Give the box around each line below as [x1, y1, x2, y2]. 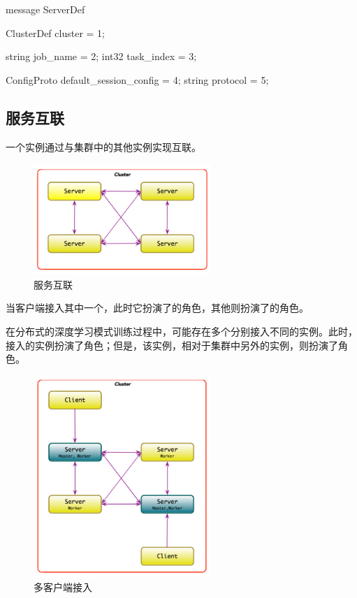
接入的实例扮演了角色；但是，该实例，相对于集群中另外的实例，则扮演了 [6, 337, 338, 352]
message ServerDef [6, 2, 85, 16]
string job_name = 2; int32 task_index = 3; [6, 49, 197, 64]
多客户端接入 [34, 579, 92, 594]
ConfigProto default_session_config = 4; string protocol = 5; [6, 72, 269, 87]
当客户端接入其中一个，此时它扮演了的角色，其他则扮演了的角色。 [6, 300, 309, 315]
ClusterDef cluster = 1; [6, 25, 105, 40]
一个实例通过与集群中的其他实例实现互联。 [6, 139, 201, 154]
